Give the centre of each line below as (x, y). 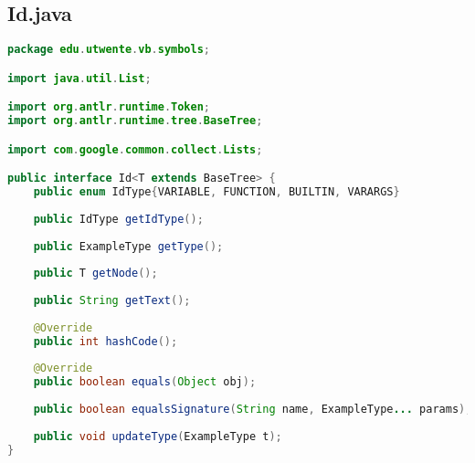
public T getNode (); (95, 274)
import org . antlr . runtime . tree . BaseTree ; (135, 121)
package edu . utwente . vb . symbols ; (109, 50)
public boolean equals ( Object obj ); (145, 382)
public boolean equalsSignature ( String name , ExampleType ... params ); (253, 410)
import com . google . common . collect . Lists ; (135, 149)
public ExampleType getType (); (128, 246)
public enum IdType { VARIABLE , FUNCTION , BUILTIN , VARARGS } (216, 192)
